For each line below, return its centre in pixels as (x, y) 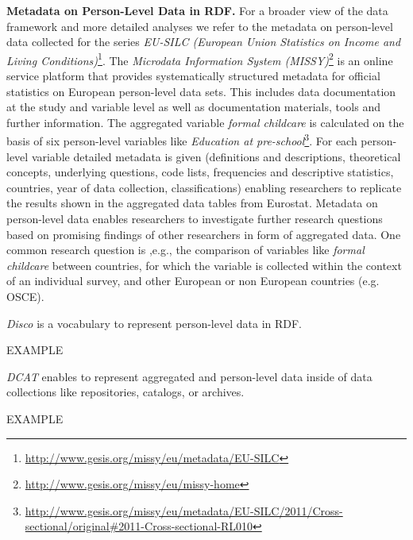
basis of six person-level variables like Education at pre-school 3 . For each (182, 140)
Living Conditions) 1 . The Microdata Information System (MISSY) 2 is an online (200, 59)
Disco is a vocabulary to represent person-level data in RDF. (154, 323)
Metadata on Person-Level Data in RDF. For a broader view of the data (197, 10)
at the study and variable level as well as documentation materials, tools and (194, 107)
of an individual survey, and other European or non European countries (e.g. (193, 281)
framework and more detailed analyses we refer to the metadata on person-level (200, 26)
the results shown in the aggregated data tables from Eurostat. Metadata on (192, 203)
